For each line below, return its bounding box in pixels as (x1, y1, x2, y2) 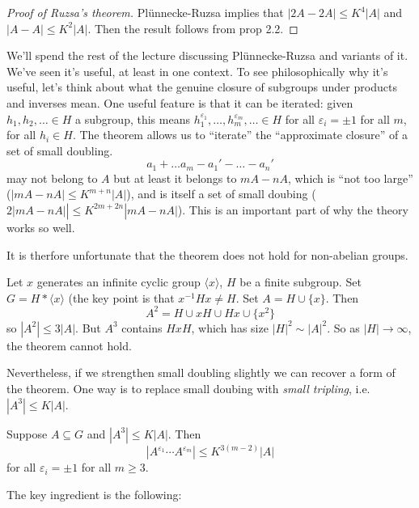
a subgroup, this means (75, 110, 190, 127)
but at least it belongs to (113, 169, 237, 186)
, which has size (191, 319, 269, 336)
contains (121, 319, 163, 336)
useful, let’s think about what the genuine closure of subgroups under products (6, 78, 397, 95)
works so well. (6, 218, 75, 235)
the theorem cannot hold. (6, 337, 132, 353)
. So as (327, 319, 360, 336)
